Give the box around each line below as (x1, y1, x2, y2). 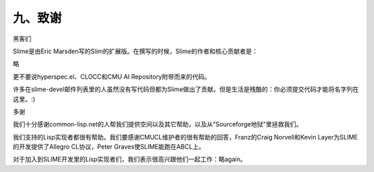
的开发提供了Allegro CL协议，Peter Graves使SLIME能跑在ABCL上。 (12, 142, 205, 151)
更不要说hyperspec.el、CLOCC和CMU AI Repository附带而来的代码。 (12, 73, 211, 81)
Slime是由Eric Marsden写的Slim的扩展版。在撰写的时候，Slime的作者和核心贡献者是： (12, 47, 258, 55)
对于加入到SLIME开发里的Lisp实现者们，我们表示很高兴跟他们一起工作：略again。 (12, 155, 247, 164)
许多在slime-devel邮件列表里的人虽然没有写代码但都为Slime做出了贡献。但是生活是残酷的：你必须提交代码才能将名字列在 (12, 85, 359, 93)
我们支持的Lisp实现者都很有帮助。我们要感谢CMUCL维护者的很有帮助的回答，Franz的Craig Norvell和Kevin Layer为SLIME (12, 133, 358, 141)
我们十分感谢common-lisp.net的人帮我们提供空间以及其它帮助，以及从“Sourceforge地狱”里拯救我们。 (12, 120, 303, 128)
